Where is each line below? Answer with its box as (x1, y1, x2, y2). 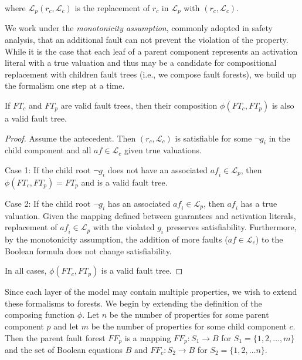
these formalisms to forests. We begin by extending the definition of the (5, 297, 262, 309)
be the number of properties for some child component (91, 319, 287, 332)
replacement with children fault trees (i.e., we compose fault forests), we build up (5, 68, 297, 80)
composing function (5, 308, 75, 321)
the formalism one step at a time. (5, 79, 125, 92)
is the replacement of (74, 2, 150, 14)
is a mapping (124, 331, 171, 344)
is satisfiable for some (175, 132, 252, 144)
